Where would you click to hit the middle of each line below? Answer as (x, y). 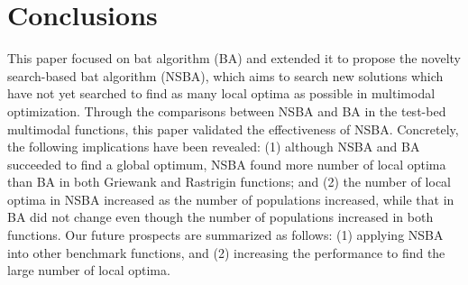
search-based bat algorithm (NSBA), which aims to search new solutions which (225, 75)
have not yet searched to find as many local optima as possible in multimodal (221, 93)
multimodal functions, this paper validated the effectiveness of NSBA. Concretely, (233, 129)
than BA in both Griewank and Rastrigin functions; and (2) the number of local (229, 182)
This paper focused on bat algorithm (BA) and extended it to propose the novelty (234, 58)
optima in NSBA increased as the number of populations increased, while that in (231, 199)
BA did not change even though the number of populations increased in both (220, 217)
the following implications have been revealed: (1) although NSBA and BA (214, 147)
